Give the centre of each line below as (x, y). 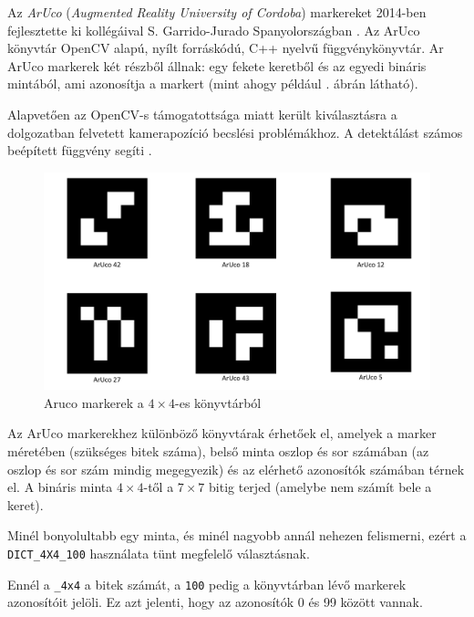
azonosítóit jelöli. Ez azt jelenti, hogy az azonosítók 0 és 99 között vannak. (215, 602)
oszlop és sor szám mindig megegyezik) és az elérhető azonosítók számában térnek (236, 469)
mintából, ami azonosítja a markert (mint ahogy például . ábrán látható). (213, 84)
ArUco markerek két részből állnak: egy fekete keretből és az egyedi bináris (217, 65)
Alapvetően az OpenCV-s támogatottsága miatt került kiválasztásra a (202, 114)
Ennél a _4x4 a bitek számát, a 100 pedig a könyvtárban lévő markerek (207, 584)
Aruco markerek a (94, 402)
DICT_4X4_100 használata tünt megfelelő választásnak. (159, 553)
